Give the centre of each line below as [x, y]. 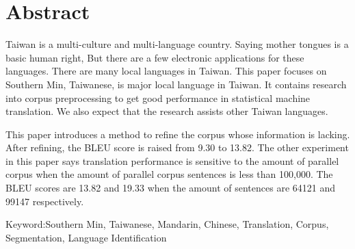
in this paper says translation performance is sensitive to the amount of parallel [172, 160]
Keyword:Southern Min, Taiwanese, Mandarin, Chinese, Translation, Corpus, [167, 224]
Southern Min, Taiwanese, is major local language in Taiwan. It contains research [176, 84]
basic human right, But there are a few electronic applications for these [155, 57]
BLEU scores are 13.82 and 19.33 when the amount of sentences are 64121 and [171, 188]
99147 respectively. [45, 201]
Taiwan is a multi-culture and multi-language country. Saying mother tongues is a [177, 44]
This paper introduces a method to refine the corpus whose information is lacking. [178, 134]
